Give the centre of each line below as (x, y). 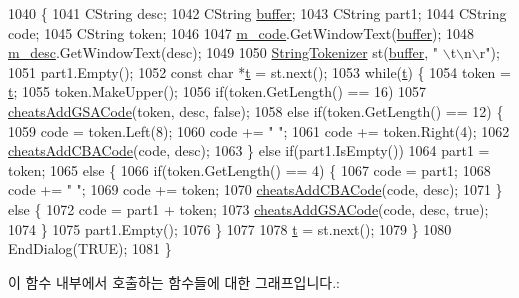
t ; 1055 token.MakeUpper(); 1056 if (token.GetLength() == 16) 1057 (217, 91)
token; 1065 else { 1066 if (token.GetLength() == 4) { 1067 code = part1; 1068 (249, 169)
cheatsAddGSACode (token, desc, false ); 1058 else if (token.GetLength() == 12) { (256, 110)
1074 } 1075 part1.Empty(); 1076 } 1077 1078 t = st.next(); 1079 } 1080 (230, 228)
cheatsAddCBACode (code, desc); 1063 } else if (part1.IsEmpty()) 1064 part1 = (249, 150)
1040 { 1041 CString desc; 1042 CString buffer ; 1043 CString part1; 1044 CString (257, 13)
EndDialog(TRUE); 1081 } (90, 248)
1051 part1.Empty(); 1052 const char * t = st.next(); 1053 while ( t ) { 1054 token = (259, 71)
